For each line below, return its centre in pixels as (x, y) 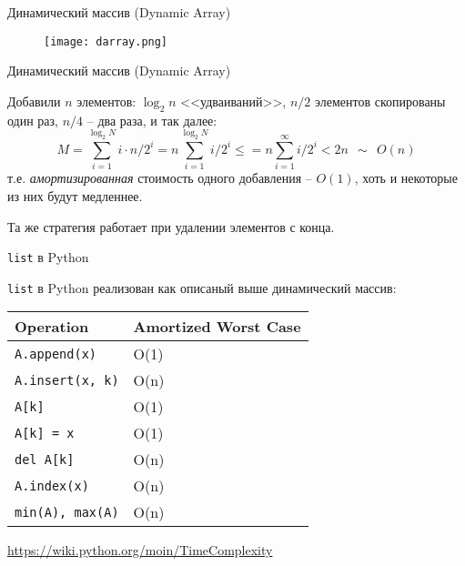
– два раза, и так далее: (152, 120)
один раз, (33, 120)
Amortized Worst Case (217, 327)
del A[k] (45, 459)
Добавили (34, 101)
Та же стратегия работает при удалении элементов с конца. (171, 226)
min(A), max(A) (67, 512)
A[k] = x (45, 433)
